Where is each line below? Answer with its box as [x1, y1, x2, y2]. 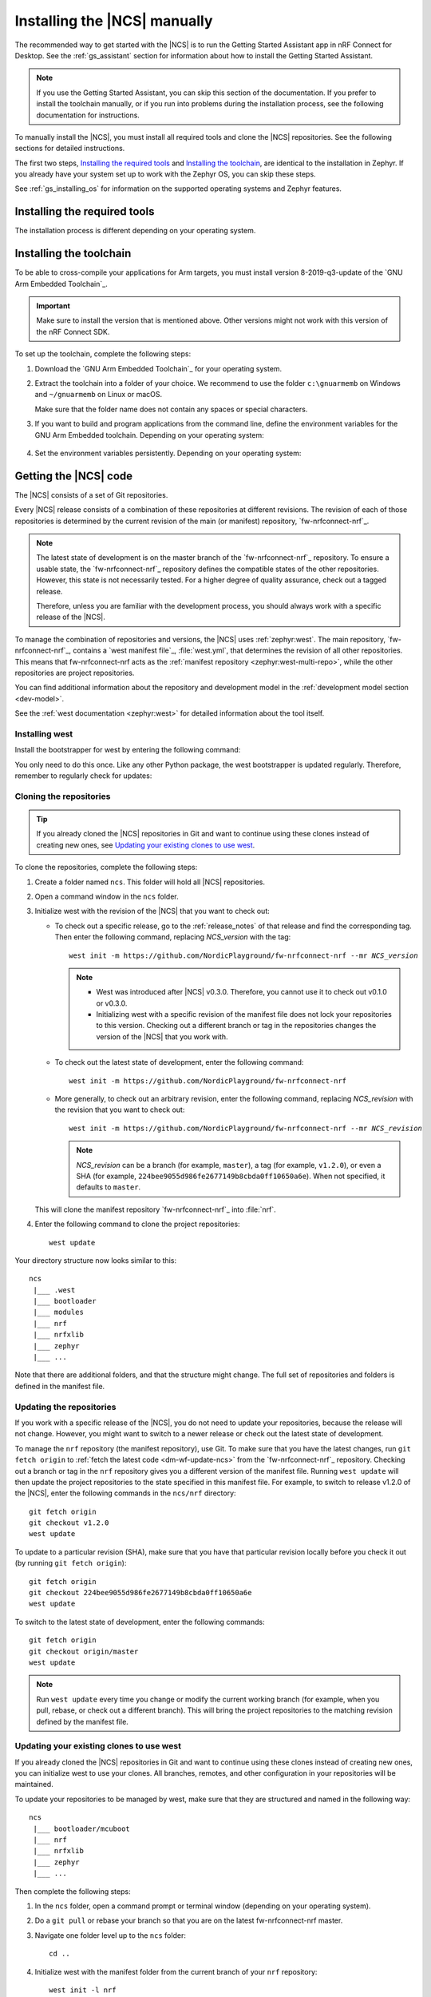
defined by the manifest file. [36, 1717, 129, 1726]
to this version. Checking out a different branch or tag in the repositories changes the [96, 1021, 377, 1030]
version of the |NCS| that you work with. [96, 1031, 228, 1042]
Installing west [14, 728, 73, 739]
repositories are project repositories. [14, 668, 135, 677]
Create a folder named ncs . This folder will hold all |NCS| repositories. [34, 877, 266, 887]
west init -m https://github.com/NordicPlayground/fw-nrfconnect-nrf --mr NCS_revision [69, 1123, 423, 1133]
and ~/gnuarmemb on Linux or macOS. [34, 390, 163, 399]
